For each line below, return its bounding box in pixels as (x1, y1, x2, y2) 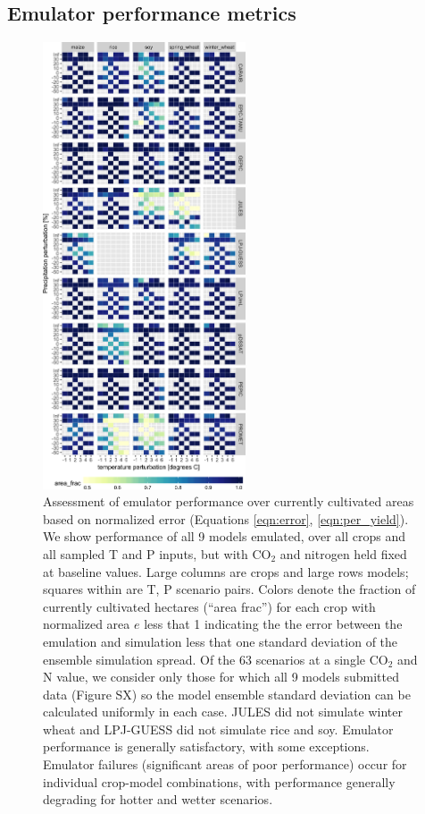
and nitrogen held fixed (279, 544, 407, 563)
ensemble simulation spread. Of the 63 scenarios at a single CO (43, 649, 388, 668)
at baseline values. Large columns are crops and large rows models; (43, 562, 409, 581)
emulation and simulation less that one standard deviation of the (43, 632, 398, 650)
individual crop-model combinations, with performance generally (43, 772, 396, 791)
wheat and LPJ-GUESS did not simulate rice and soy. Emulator (43, 719, 394, 738)
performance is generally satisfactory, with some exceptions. (43, 737, 370, 756)
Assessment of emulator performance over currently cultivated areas (43, 492, 414, 511)
